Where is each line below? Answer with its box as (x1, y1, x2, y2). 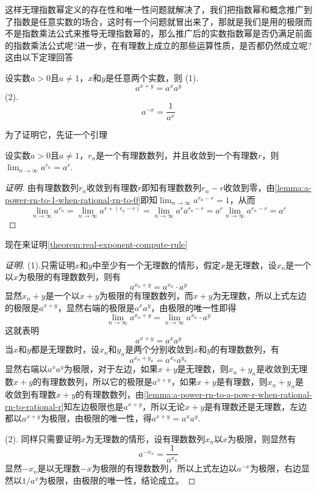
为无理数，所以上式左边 (212, 289, 307, 301)
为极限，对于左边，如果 (63, 362, 158, 375)
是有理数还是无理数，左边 (204, 400, 307, 412)
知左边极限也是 (63, 400, 124, 412)
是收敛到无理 (256, 362, 308, 375)
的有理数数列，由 (76, 387, 144, 400)
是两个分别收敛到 (125, 343, 194, 356)
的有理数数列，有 (211, 343, 280, 356)
